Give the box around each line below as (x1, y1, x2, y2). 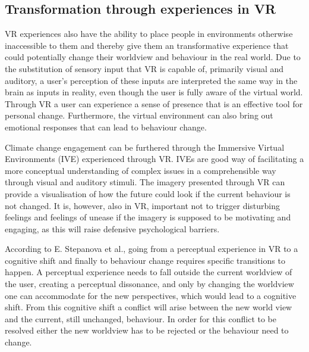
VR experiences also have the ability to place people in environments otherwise (5, 27, 293, 40)
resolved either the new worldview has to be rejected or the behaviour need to (5, 324, 289, 337)
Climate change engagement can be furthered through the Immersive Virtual (5, 141, 285, 153)
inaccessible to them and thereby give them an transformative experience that (5, 39, 289, 51)
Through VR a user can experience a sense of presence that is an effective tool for (5, 97, 303, 110)
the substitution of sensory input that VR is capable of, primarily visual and (5, 62, 284, 74)
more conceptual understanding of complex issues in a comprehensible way (5, 164, 276, 176)
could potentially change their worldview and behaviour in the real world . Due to (5, 51, 301, 63)
